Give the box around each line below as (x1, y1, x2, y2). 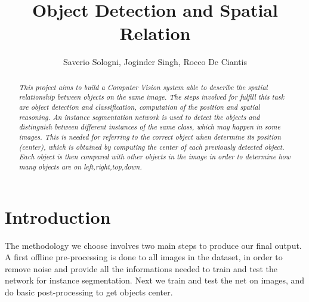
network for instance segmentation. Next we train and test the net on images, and (5, 274, 305, 286)
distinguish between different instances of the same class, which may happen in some (18, 122, 280, 132)
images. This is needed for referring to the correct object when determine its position (18, 131, 281, 141)
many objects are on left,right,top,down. (18, 161, 142, 171)
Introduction (5, 204, 111, 229)
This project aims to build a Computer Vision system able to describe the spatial (18, 82, 268, 92)
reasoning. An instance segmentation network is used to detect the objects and (18, 112, 260, 122)
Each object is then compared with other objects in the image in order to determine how (18, 152, 291, 162)
